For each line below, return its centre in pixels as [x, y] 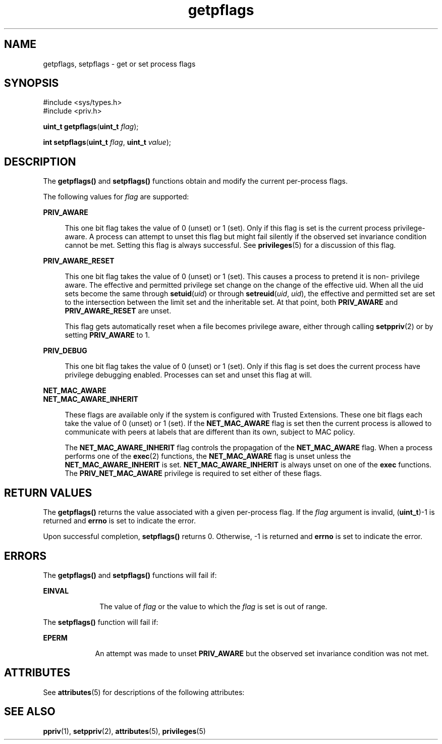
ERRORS [25, 556]
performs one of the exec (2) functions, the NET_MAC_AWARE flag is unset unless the [208, 456]
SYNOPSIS [32, 83]
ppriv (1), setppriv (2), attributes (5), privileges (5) [124, 731]
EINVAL [56, 591]
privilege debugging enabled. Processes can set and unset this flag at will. [188, 375]
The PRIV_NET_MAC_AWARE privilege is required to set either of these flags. [193, 473]
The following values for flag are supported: [116, 197]
